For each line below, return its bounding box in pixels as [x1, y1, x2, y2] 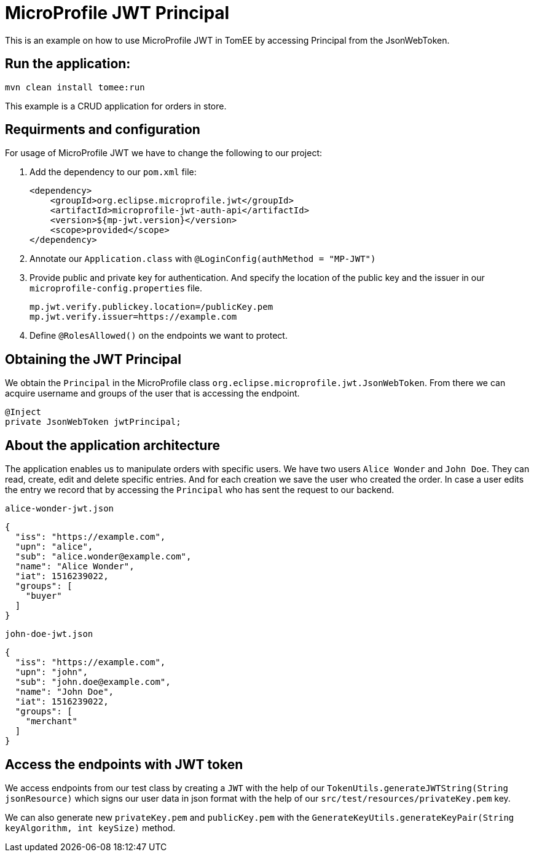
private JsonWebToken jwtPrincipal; [5, 417, 181, 427]
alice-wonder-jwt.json [5, 504, 114, 514]
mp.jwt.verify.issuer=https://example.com [29, 312, 237, 322]
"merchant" [25, 716, 78, 727]
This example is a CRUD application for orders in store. [5, 100, 227, 111]
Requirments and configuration [5, 122, 200, 138]
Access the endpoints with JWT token [5, 756, 243, 772]
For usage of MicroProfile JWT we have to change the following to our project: [5, 148, 323, 159]
